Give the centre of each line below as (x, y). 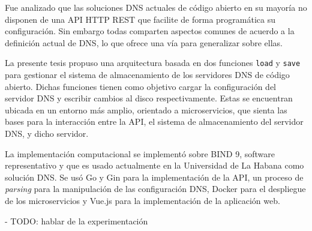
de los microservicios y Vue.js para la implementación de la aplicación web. (142, 200)
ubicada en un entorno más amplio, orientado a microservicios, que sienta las (146, 109)
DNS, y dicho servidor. (47, 133)
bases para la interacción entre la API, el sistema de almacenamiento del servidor (154, 121)
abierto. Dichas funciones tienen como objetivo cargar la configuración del (141, 86)
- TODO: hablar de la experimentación (76, 220)
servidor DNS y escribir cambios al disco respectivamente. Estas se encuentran (149, 98)
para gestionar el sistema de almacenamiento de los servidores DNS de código (147, 75)
